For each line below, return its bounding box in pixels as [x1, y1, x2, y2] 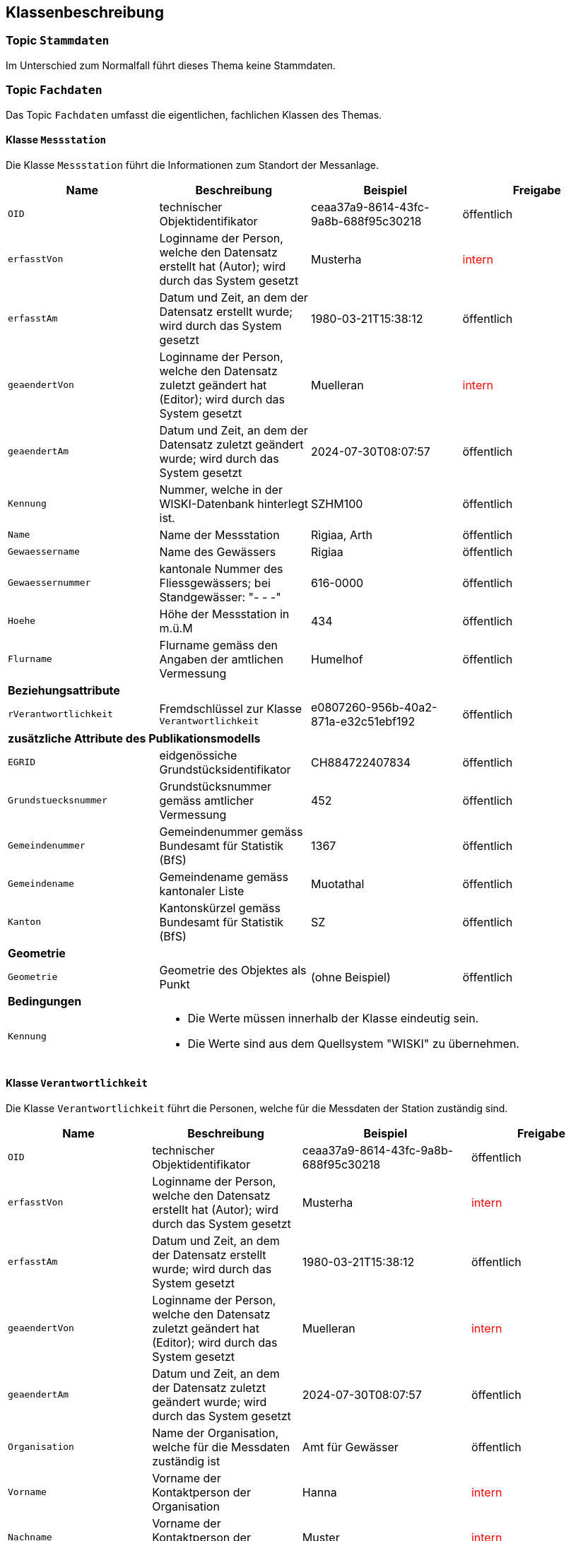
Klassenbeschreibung [6, 4, 164, 21]
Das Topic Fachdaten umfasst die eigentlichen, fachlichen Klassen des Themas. [6, 108, 382, 121]
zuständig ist [152, 1453, 220, 1468]
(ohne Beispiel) [311, 969, 391, 984]
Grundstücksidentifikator [159, 762, 291, 777]
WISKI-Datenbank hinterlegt [159, 496, 309, 511]
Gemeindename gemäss [159, 869, 288, 884]
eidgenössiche [159, 748, 237, 762]
